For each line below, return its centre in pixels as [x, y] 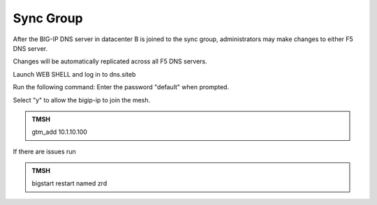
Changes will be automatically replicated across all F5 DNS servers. [110, 61]
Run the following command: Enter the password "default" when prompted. [121, 87]
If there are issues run [44, 151]
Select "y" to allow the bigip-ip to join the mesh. [82, 100]
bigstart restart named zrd [69, 183]
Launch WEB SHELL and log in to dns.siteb [74, 74]
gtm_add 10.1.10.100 [59, 132]
